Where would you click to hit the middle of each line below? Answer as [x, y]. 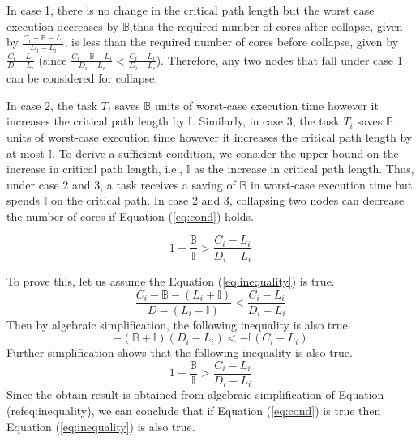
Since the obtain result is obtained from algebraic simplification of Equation [195, 394]
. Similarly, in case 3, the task [266, 121]
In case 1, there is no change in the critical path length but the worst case [191, 10]
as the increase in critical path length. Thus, [304, 169]
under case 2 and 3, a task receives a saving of [121, 184]
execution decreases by [63, 25]
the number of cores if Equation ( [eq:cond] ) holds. [130, 216]
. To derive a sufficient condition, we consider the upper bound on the [225, 153]
